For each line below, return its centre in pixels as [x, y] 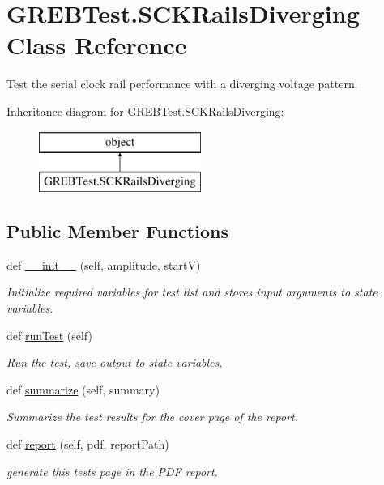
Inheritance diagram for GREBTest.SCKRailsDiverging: [145, 111]
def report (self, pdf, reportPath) [88, 444]
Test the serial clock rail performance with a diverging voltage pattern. [182, 84]
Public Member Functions [117, 231]
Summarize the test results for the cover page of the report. [152, 417]
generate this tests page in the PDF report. [112, 471]
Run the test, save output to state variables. [115, 362]
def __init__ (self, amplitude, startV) [104, 264]
